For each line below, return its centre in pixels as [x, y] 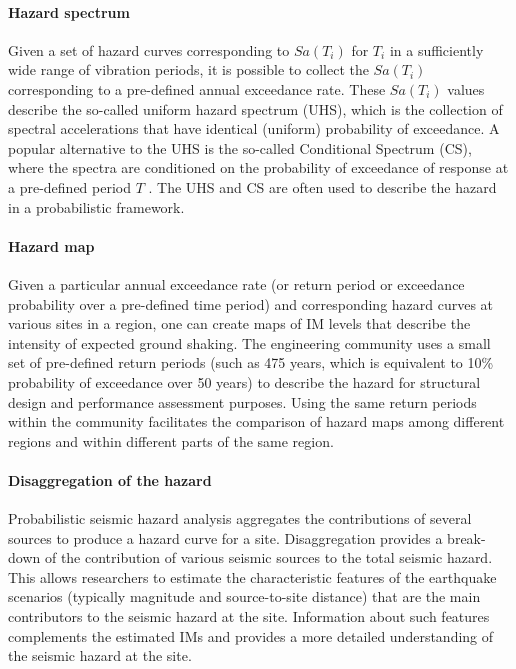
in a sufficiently [436, 49]
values [466, 88]
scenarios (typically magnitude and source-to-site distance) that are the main [244, 596]
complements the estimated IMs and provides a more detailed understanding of [251, 635]
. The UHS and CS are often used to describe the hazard [322, 186]
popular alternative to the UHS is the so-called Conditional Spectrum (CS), [240, 147]
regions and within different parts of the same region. [171, 440]
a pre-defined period [69, 186]
